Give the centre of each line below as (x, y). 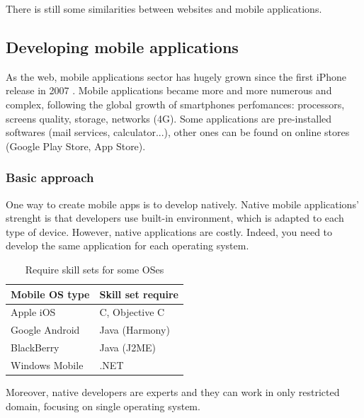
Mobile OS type (50, 294)
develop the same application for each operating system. (127, 245)
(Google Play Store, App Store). (76, 146)
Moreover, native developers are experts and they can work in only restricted (173, 392)
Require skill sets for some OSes (95, 269)
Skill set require (139, 294)
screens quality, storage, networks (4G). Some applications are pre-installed (169, 118)
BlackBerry (35, 348)
